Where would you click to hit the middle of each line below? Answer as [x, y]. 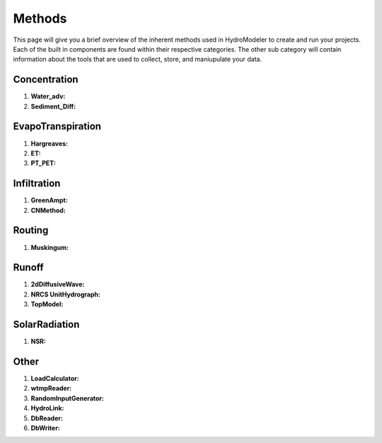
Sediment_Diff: [53, 106]
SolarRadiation [46, 324]
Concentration [46, 80]
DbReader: [47, 418]
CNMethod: [48, 210]
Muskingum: [50, 247]
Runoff [28, 268]
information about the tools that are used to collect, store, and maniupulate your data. [137, 59]
